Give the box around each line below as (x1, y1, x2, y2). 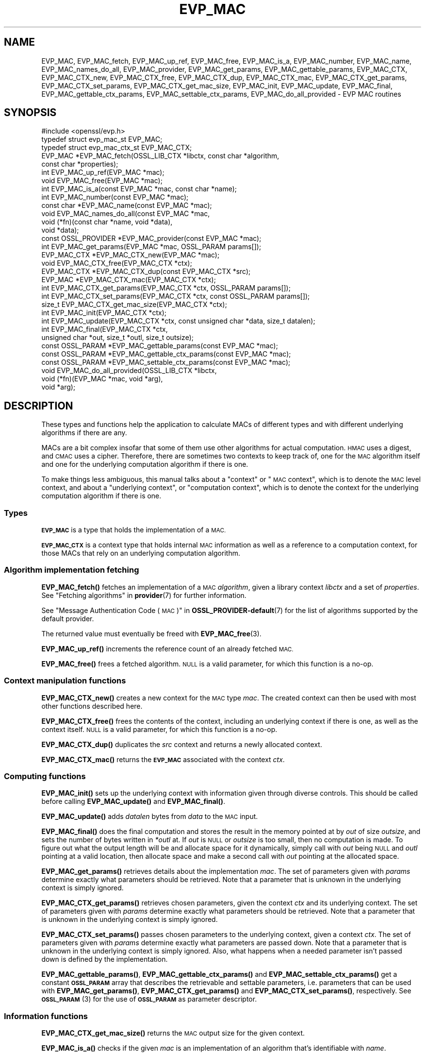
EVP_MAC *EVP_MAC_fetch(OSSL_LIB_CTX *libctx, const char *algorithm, (41, 152, 279, 160)
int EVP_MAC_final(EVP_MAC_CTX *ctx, (41, 325, 168, 334)
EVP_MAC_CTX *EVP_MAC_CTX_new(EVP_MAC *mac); (41, 251, 220, 259)
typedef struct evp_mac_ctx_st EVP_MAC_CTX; (41, 143, 192, 152)
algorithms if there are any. (41, 428, 127, 437)
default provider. (41, 614, 94, 623)
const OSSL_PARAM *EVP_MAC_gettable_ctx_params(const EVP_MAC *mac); (41, 350, 291, 358)
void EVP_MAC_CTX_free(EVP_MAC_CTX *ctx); (41, 259, 192, 268)
